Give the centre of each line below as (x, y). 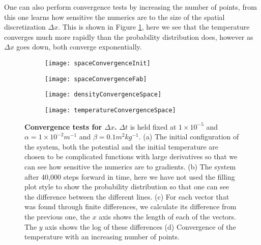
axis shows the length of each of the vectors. (168, 216)
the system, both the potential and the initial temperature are (122, 146)
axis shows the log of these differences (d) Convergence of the (140, 226)
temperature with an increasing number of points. (102, 237)
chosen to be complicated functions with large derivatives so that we (131, 156)
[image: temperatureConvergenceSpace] (110, 110)
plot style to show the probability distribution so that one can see (127, 187)
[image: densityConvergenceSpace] (103, 95)
